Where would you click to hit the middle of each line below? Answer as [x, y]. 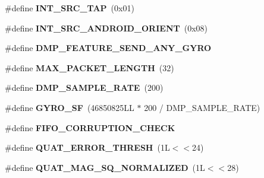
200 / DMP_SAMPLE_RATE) [202, 107]
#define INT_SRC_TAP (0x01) [70, 8]
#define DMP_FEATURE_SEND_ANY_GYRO [108, 48]
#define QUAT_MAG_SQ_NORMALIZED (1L [105, 167]
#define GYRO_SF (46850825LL [70, 107]
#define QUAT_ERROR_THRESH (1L [87, 147]
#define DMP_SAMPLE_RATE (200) [84, 88]
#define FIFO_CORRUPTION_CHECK [90, 127]
